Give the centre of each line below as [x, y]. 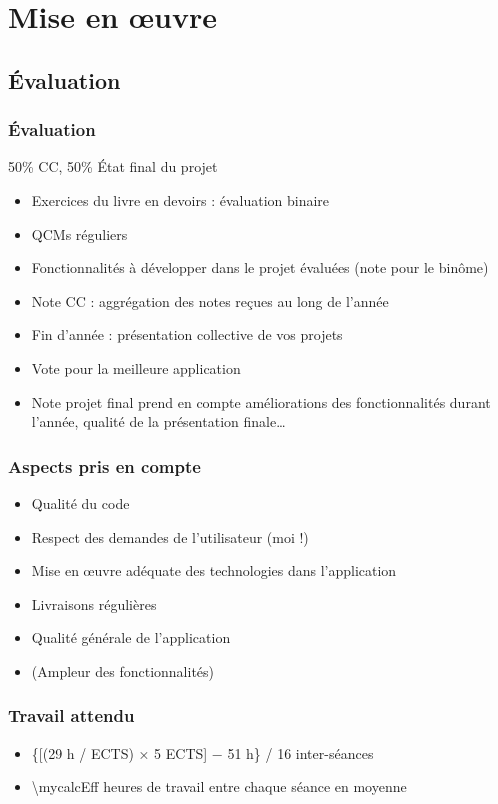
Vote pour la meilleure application [136, 367]
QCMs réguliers [79, 233]
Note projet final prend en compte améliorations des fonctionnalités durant [261, 401]
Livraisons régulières [94, 603]
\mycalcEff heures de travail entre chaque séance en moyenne [219, 786]
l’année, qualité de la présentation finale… [158, 421]
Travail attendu [71, 715]
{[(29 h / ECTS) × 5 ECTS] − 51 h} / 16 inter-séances [202, 752]
